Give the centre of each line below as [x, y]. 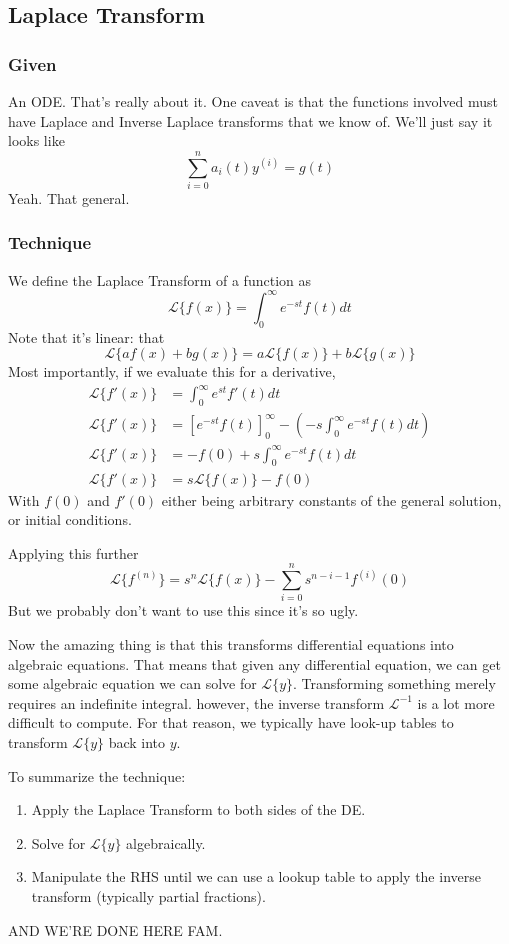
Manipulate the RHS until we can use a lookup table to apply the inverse [256, 876]
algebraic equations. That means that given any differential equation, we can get [254, 663]
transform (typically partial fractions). [148, 895]
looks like [36, 140]
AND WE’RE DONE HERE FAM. [115, 929]
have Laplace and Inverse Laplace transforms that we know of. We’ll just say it [250, 120]
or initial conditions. [70, 519]
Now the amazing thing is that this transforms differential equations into [231, 644]
